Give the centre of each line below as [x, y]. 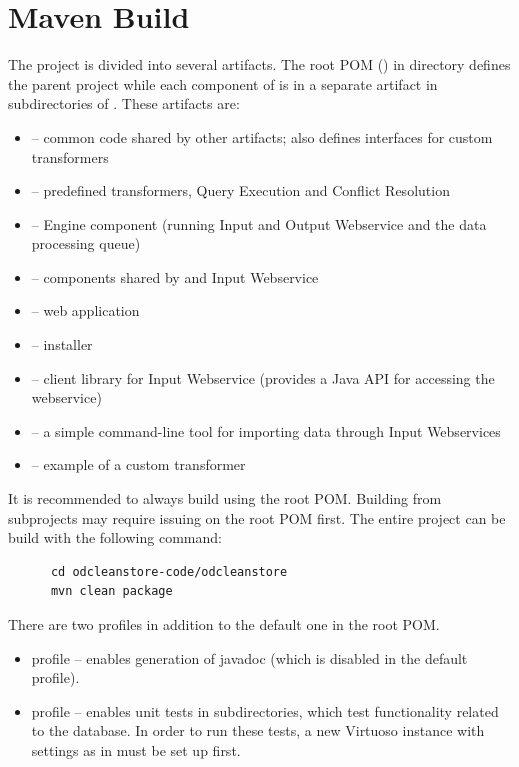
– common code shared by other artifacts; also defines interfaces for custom [262, 136]
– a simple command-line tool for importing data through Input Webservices [266, 430]
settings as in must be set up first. [136, 749]
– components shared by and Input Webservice [175, 276]
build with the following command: [115, 537]
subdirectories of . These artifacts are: [124, 103]
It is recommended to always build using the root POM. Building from [225, 498]
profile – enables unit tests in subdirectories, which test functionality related [265, 710]
